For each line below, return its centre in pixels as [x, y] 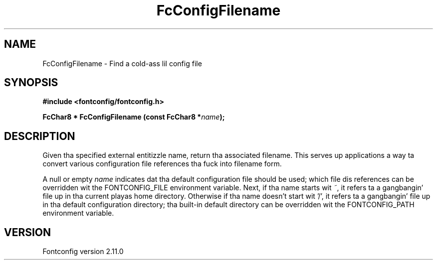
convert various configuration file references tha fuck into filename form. [162, 164]
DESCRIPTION [40, 136]
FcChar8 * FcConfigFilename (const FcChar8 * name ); [134, 117]
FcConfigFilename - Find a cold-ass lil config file [122, 63]
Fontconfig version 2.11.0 [83, 252]
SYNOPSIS [31, 83]
